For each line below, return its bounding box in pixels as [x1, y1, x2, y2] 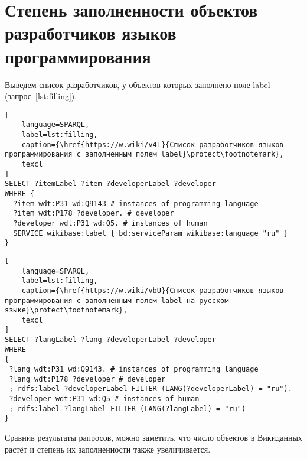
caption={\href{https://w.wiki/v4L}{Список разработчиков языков [21, 140, 284, 149]
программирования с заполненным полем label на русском [5, 296, 229, 305]
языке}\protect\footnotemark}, [5, 306, 128, 315]
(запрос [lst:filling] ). [5, 90, 77, 102]
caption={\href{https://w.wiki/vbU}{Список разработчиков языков [21, 286, 284, 295]
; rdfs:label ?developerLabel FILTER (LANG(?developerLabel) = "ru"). [9, 385, 292, 393]
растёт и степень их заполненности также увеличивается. [5, 442, 211, 455]
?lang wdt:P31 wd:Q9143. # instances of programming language [9, 365, 259, 374]
